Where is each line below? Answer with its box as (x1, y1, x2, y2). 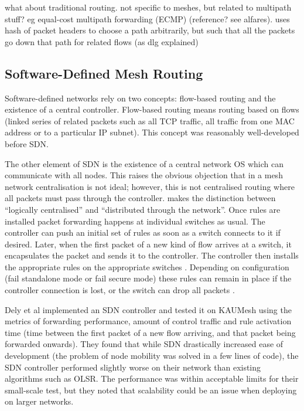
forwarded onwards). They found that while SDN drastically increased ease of (5, 338, 283, 350)
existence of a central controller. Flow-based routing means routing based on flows (5, 103, 299, 116)
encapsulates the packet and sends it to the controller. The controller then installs (5, 249, 299, 261)
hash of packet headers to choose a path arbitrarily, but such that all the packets (5, 24, 295, 36)
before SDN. (5, 137, 49, 150)
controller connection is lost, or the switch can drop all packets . (5, 284, 235, 296)
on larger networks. (5, 395, 74, 407)
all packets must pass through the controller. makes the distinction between (5, 192, 276, 204)
